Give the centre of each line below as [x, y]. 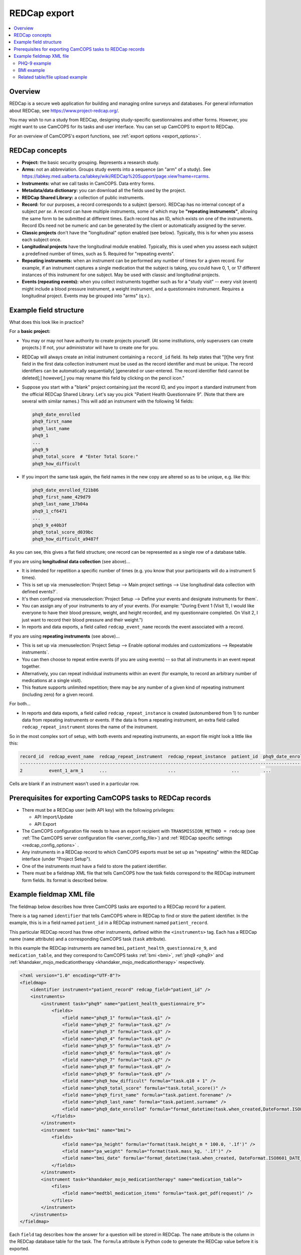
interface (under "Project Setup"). [57, 859]
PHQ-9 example [35, 63]
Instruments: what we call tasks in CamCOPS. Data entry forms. [89, 183]
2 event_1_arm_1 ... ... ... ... [145, 770]
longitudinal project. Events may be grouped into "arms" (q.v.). [86, 296]
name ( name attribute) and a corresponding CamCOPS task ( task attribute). [88, 939]
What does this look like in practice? [47, 322]
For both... [20, 704]
